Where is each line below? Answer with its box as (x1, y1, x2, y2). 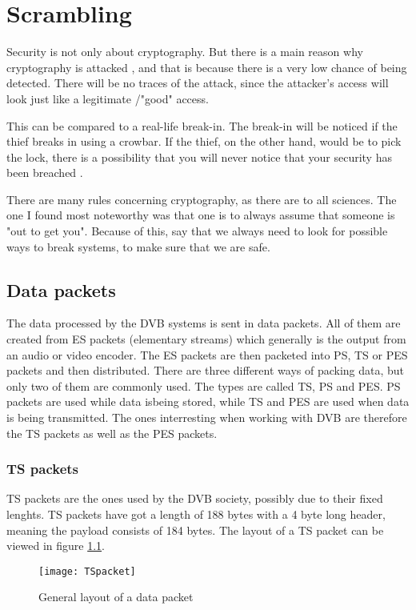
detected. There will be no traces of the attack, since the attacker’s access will (6, 74, 389, 91)
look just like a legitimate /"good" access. (6, 90, 209, 106)
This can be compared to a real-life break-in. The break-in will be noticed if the (6, 117, 398, 134)
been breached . (6, 164, 83, 181)
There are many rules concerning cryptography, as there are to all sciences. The (6, 191, 397, 207)
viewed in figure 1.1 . (6, 537, 105, 554)
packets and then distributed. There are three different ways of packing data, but (6, 362, 405, 379)
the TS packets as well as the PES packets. (6, 424, 218, 441)
